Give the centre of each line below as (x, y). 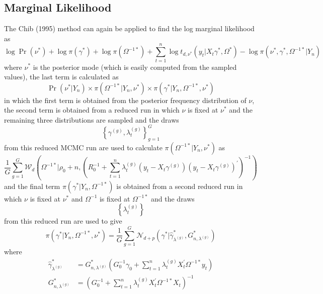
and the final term (32, 186)
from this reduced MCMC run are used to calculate (83, 147)
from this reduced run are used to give (63, 221)
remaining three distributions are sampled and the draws (92, 119)
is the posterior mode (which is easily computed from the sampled (135, 67)
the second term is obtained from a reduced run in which (92, 110)
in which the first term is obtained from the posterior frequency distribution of (125, 100)
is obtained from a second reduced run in (180, 186)
